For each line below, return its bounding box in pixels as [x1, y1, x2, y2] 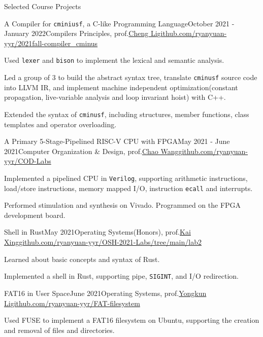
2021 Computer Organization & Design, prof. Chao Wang [4, 145, 179, 156]
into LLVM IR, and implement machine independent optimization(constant [4, 82, 238, 92]
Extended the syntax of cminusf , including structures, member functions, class [4, 108, 249, 119]
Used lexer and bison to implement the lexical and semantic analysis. [4, 55, 224, 65]
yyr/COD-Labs [4, 156, 51, 166]
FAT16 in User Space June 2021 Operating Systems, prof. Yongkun [4, 287, 207, 298]
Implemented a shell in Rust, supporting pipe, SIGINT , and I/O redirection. [4, 271, 239, 281]
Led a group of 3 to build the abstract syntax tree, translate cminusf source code [4, 72, 257, 83]
